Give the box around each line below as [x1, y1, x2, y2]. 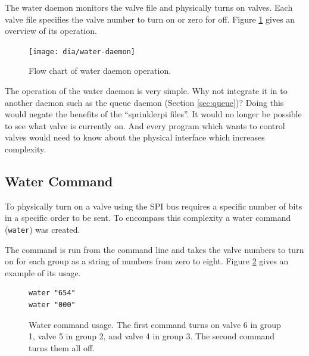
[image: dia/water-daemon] [29, 47, 135, 56]
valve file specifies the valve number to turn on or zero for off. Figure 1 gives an [5, 13, 295, 25]
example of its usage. [5, 266, 81, 279]
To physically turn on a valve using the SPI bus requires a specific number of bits [5, 199, 302, 212]
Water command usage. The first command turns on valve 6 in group [29, 318, 281, 330]
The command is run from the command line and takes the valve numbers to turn [5, 243, 304, 255]
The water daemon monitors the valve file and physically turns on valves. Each [5, 1, 293, 13]
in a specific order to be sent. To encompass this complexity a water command [5, 211, 291, 224]
